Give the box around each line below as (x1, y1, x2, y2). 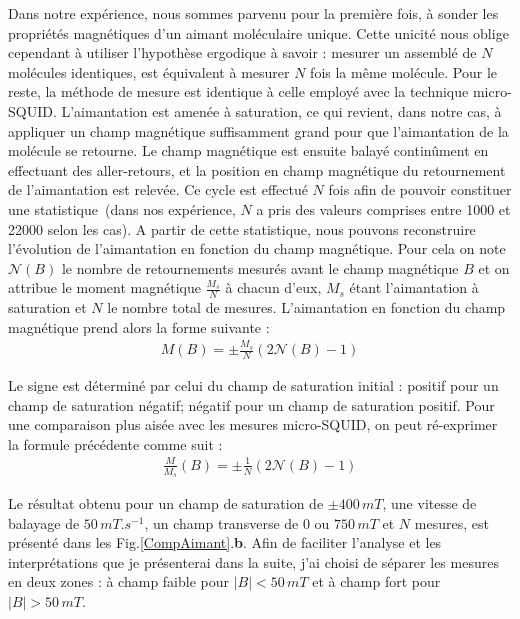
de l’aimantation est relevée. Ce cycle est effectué (8, 179, 308, 200)
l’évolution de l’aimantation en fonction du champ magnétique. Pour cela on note (8, 238, 506, 259)
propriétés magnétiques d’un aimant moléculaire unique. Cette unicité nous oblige (8, 22, 509, 43)
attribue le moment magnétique (8, 277, 201, 298)
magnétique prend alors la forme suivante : (8, 316, 270, 337)
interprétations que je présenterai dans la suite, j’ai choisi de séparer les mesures (8, 551, 499, 572)
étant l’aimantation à (349, 277, 479, 298)
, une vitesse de (382, 493, 477, 514)
